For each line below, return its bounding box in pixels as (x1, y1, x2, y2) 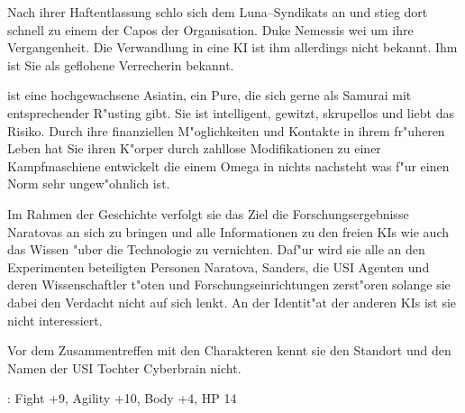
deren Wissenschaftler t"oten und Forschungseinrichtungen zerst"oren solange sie (7, 275, 451, 294)
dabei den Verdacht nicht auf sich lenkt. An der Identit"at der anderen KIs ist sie (7, 292, 457, 311)
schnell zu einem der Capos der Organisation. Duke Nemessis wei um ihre (7, 20, 414, 39)
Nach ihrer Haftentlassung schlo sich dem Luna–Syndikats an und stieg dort (7, 3, 428, 21)
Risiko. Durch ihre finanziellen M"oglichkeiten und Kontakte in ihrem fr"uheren (7, 121, 445, 140)
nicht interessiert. (7, 310, 103, 329)
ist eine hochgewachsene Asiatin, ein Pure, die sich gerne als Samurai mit (7, 86, 412, 105)
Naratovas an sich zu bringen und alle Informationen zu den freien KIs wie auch (7, 222, 449, 241)
